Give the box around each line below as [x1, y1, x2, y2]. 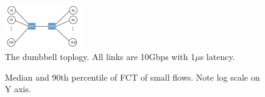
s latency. [200, 50, 235, 63]
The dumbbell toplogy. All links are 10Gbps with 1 [5, 50, 196, 63]
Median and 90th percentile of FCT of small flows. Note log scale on [5, 70, 260, 83]
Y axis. [5, 82, 31, 95]
